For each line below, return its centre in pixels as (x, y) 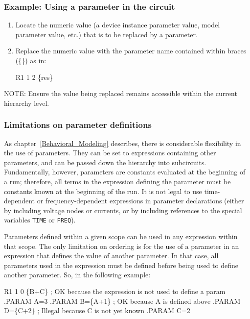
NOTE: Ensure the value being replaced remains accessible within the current (121, 93)
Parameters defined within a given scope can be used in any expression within (121, 236)
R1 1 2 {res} (34, 77)
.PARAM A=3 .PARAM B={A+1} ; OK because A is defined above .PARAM (122, 301)
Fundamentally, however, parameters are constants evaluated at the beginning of (125, 172)
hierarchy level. (27, 103)
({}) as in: (31, 60)
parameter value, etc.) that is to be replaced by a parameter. (106, 34)
